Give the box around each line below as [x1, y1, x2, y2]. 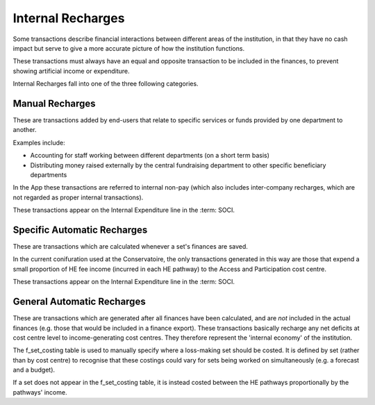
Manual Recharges [12, 97, 97, 109]
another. [12, 126, 37, 134]
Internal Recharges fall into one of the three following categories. [12, 80, 199, 88]
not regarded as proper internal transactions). [12, 193, 144, 201]
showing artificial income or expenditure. [12, 67, 130, 75]
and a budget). [12, 365, 56, 374]
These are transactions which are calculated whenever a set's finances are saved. [12, 242, 248, 251]
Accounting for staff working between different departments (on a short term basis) [30, 151, 270, 160]
